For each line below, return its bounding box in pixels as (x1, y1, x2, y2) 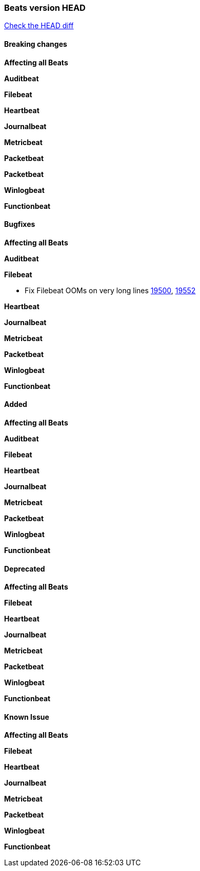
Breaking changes (4, 39, 67, 48)
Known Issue (4, 712, 49, 721)
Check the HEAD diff (4, 21, 74, 30)
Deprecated (4, 564, 45, 573)
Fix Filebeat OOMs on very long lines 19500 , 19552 (25, 286, 196, 295)
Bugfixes (4, 220, 35, 229)
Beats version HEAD (4, 3, 86, 13)
